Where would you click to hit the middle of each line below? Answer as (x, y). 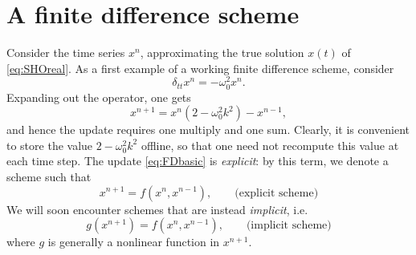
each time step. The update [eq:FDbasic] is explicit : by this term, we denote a (198, 161)
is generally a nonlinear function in (134, 242)
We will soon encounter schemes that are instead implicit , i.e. (157, 209)
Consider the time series (66, 53)
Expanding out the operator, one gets (99, 97)
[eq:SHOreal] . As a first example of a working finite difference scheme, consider (200, 68)
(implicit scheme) (289, 226)
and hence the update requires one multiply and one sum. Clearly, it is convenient (208, 130)
